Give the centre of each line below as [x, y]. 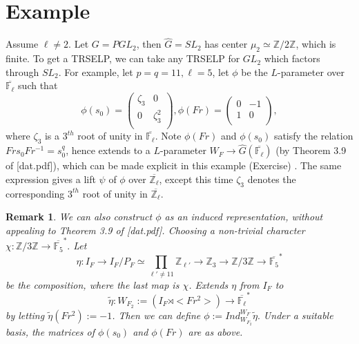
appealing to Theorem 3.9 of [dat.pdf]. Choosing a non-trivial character [155, 230]
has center [226, 44]
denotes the [272, 179]
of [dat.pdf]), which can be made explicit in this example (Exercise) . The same [174, 165]
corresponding [35, 193]
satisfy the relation [313, 136]
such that [38, 85]
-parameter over [311, 71]
